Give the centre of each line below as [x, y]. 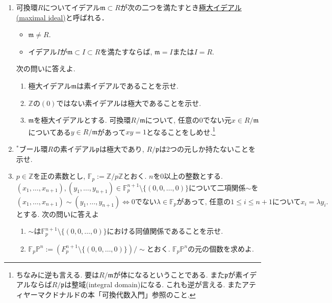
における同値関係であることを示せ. [165, 231]
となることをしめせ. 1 [181, 131]
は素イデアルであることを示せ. [127, 85]
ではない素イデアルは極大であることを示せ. [129, 103]
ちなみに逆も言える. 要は [57, 274]
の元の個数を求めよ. [221, 248]
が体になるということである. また [169, 274]
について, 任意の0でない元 [188, 120]
